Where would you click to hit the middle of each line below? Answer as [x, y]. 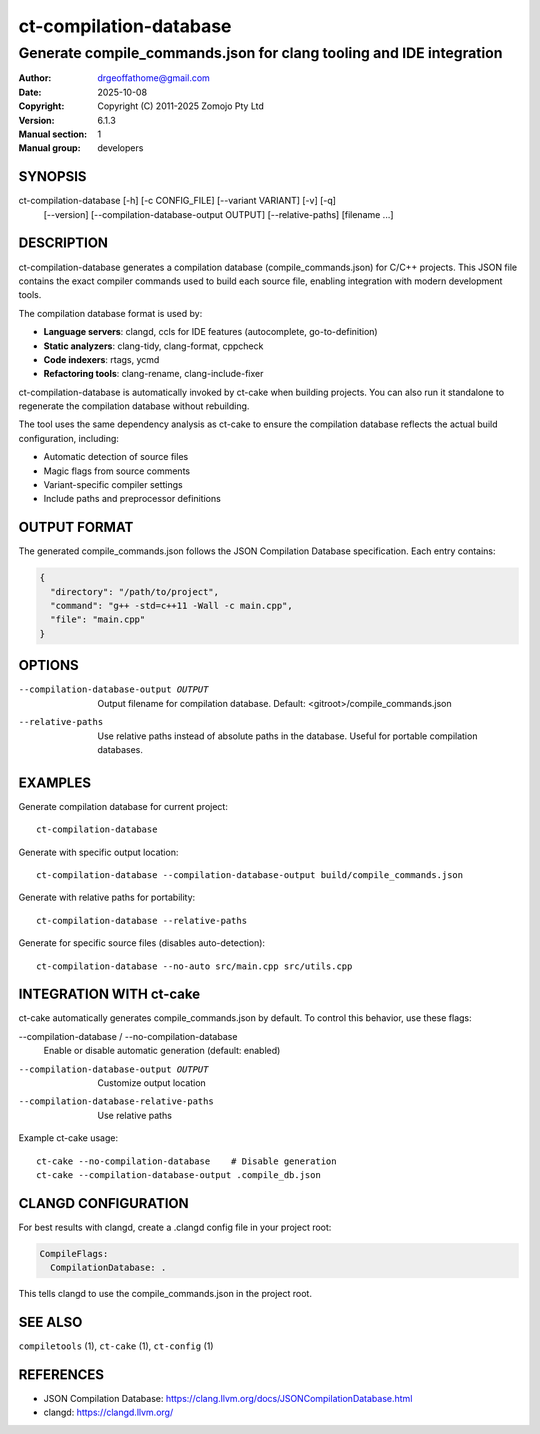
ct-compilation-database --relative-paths [142, 920]
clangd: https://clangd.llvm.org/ [108, 1412]
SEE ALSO [50, 1322]
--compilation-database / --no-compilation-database [128, 1036]
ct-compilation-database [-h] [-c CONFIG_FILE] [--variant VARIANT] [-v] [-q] [177, 201]
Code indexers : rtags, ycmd [101, 359]
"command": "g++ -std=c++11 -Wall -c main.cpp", [172, 606]
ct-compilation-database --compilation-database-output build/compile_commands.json [250, 875]
